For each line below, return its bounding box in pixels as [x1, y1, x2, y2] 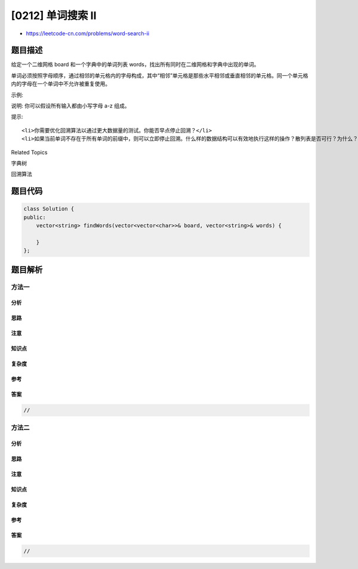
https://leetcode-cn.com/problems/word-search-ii [26, 30, 149, 37]
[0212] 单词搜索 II [11, 9, 97, 22]
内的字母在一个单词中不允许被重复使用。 [11, 81, 110, 88]
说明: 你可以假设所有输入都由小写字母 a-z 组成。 [11, 102, 130, 110]
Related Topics [11, 149, 48, 156]
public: [23, 214, 46, 221]
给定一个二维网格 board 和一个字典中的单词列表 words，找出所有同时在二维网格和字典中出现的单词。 [11, 61, 260, 68]
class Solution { [23, 206, 75, 212]
